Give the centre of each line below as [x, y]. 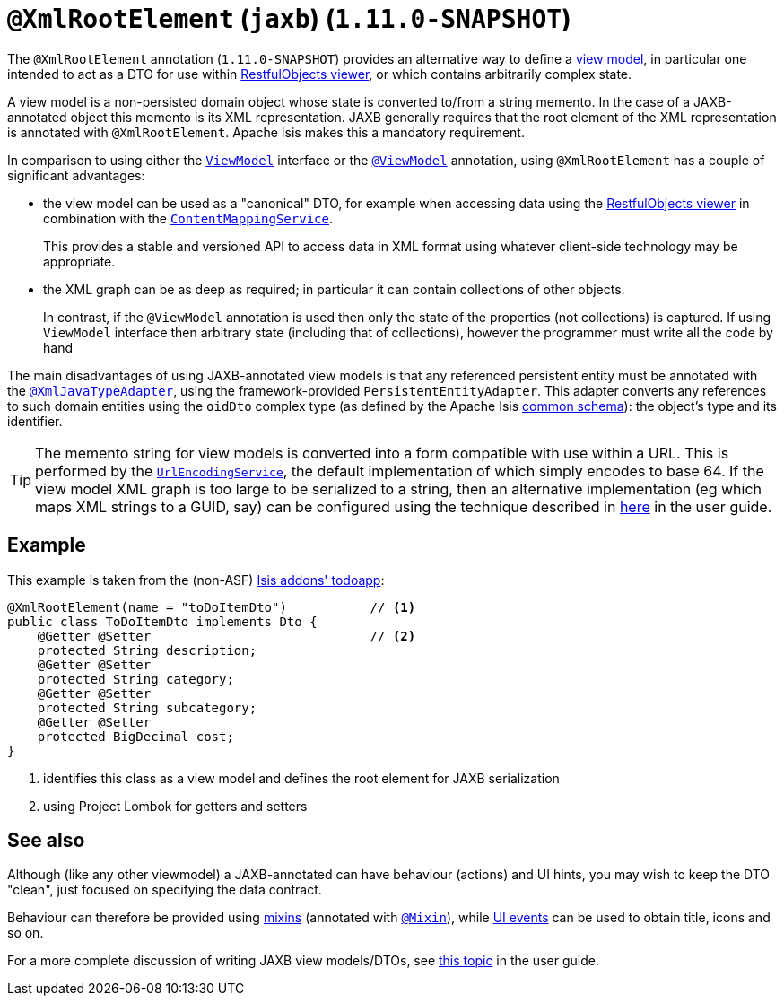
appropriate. [79, 261]
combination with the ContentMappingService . [188, 218]
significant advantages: [76, 175]
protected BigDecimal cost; [135, 736]
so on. [26, 933]
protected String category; [135, 679]
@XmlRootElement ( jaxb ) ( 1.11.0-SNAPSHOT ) [289, 19]
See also [46, 841]
